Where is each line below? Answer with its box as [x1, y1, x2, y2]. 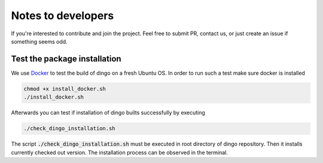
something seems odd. [11, 38, 68, 45]
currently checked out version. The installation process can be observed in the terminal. [11, 149, 228, 156]
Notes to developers [11, 9, 114, 22]
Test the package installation [11, 54, 122, 64]
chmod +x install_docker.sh [23, 85, 106, 92]
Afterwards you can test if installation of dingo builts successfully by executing [11, 109, 206, 116]
